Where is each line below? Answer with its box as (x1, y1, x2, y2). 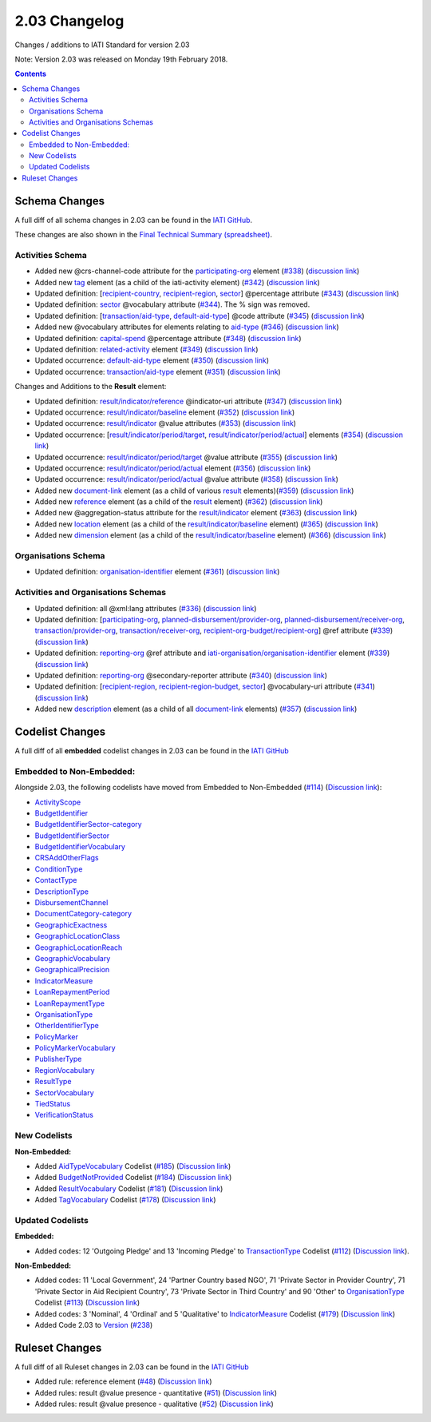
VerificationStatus (34, 1110, 93, 1120)
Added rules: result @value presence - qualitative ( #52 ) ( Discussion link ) (34, 1399, 275, 1409)
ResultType (34, 1077, 72, 1086)
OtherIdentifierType (34, 1021, 99, 1031)
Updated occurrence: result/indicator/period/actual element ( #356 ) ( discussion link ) (34, 463, 311, 473)
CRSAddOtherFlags (34, 853, 99, 863)
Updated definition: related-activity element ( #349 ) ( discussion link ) (34, 344, 259, 355)
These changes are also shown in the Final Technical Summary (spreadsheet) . (14, 230, 273, 240)
